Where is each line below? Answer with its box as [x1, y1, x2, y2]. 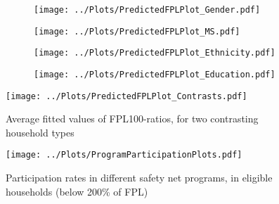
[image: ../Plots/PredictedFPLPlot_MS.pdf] [34, 26, 240, 37]
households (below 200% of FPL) [6, 184, 148, 198]
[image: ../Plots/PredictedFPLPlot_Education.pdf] [34, 69, 275, 79]
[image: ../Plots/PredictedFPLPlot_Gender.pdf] [34, 5, 261, 15]
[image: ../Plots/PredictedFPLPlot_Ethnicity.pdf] [34, 48, 275, 58]
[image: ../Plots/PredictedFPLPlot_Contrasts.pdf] [6, 91, 247, 101]
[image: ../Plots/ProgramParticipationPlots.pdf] [6, 150, 242, 160]
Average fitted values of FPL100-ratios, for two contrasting [6, 111, 259, 126]
